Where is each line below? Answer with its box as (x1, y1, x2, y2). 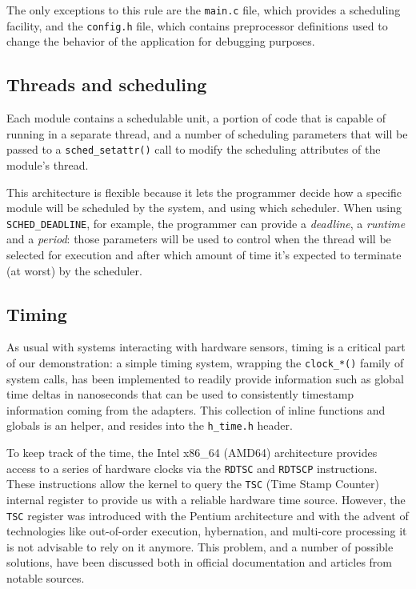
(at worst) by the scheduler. (6, 262, 142, 278)
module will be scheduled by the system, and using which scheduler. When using (6, 199, 402, 216)
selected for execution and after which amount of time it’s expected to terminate (6, 246, 402, 262)
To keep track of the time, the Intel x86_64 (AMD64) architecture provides (6, 444, 378, 461)
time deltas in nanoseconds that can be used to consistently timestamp (6, 386, 354, 403)
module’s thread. (6, 156, 89, 173)
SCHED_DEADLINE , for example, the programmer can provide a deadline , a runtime (6, 214, 406, 231)
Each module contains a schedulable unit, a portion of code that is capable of (6, 110, 386, 126)
